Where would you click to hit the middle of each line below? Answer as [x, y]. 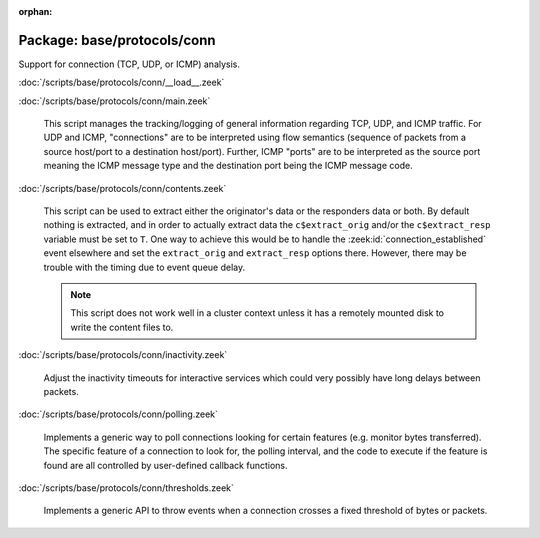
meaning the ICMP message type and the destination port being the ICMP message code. [228, 166]
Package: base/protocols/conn [117, 40]
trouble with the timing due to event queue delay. [144, 267]
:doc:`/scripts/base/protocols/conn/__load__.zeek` [121, 82]
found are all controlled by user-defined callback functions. [166, 465]
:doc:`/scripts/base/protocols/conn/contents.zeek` [122, 188]
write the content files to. [122, 327]
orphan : [35, 11]
